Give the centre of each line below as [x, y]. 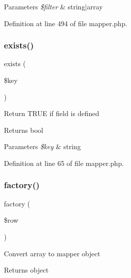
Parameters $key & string [42, 146]
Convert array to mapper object [52, 253]
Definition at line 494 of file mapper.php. [66, 23]
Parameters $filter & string [45, 6]
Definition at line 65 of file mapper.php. [64, 163]
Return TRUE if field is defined [52, 113]
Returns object [26, 270]
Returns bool [24, 130]
